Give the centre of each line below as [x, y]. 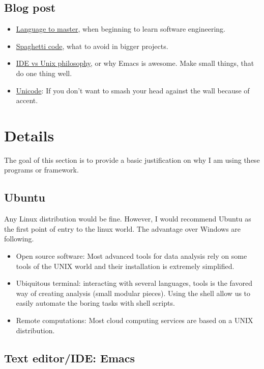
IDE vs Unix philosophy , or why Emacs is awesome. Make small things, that [135, 63]
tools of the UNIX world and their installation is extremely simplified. [125, 266]
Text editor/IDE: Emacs [69, 358]
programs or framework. [41, 170]
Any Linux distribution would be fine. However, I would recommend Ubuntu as [128, 219]
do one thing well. [44, 73]
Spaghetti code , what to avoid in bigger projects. [92, 46]
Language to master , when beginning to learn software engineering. [121, 29]
